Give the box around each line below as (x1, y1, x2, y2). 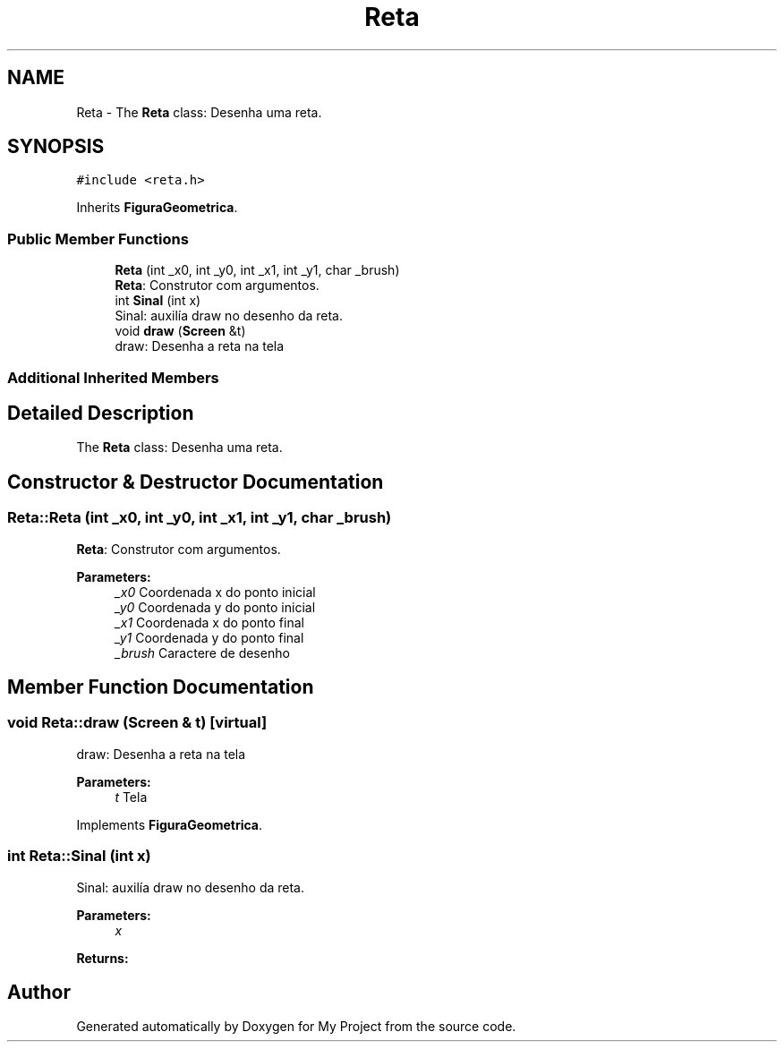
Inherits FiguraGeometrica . (76, 200, 238, 216)
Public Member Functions (7, 229, 189, 248)
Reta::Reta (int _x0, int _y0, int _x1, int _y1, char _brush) (7, 508, 392, 527)
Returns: (76, 950, 129, 966)
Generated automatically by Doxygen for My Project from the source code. (76, 1019, 516, 1035)
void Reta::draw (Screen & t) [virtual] (7, 713, 268, 732)
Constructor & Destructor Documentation (7, 470, 384, 493)
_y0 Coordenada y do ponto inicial (115, 599, 316, 615)
